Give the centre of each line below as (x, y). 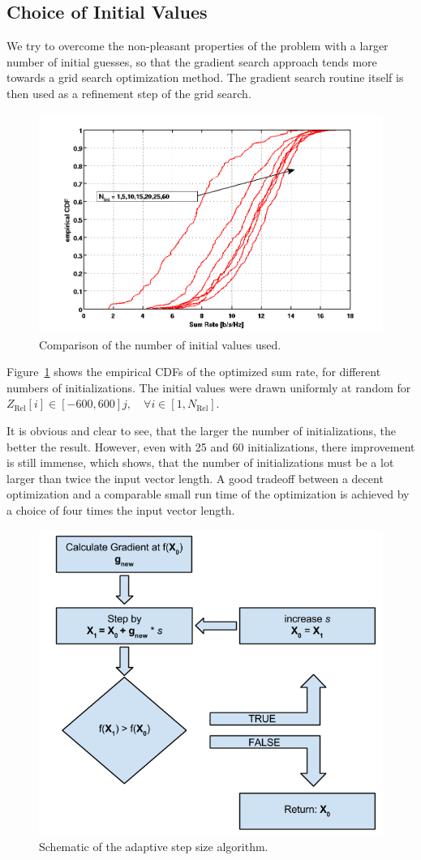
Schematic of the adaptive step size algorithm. (154, 846)
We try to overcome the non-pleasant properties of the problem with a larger (198, 46)
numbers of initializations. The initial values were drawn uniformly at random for (209, 387)
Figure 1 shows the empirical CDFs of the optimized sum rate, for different (194, 372)
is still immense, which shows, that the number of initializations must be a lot (200, 462)
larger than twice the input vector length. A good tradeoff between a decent (195, 478)
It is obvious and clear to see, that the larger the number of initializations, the (201, 430)
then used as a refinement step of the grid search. (129, 93)
